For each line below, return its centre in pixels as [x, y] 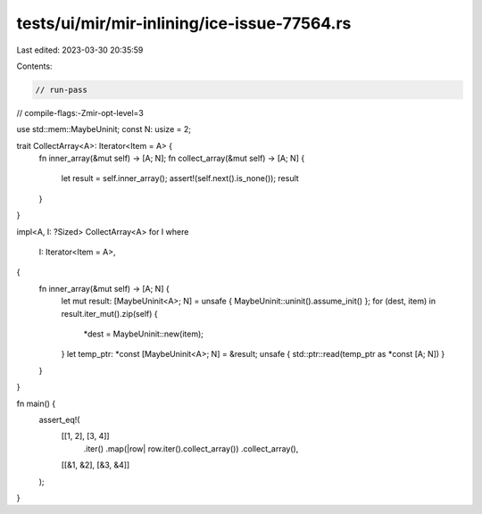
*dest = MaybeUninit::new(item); [144, 334]
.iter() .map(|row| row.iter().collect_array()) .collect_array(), [191, 448]
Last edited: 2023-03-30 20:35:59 [80, 50]
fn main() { [36, 403]
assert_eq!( [59, 419]
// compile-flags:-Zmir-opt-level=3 [80, 112]
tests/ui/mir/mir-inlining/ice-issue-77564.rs [184, 23]
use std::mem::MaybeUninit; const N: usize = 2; [104, 129]
